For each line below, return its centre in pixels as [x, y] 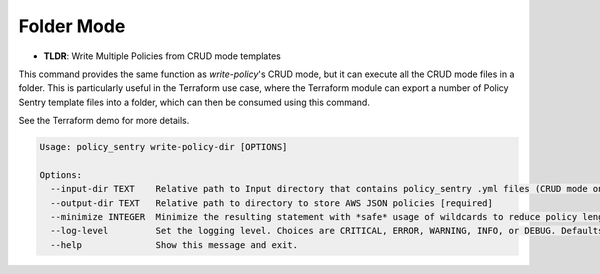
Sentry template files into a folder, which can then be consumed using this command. [194, 102]
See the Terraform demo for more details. [104, 121]
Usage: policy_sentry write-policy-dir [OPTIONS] [163, 147]
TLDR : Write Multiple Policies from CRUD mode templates [162, 56]
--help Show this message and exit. [174, 244]
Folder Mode [72, 26]
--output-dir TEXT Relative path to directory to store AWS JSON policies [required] [272, 203]
